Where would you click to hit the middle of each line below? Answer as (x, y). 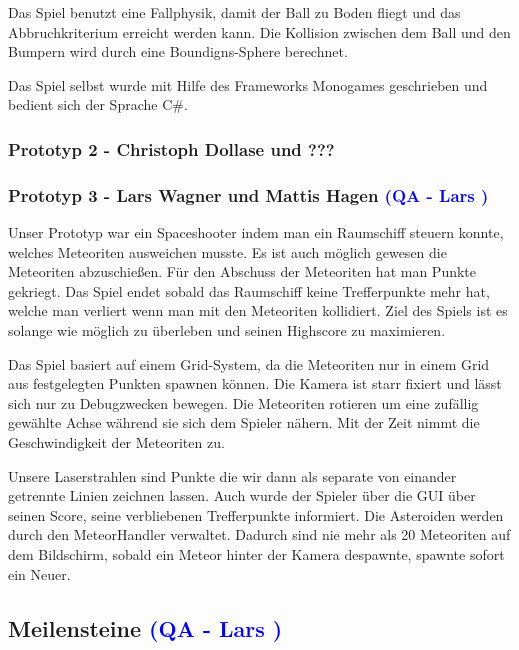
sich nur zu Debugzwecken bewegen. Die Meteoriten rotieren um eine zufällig (243, 402)
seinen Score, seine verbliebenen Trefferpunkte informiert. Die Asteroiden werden (256, 514)
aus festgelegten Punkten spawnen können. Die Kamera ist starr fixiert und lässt (255, 383)
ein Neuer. (39, 573)
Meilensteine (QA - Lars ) (145, 627)
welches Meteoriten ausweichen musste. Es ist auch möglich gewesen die (227, 251)
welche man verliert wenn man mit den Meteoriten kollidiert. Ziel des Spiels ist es (258, 310)
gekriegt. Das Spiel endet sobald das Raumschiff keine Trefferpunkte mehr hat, (249, 290)
